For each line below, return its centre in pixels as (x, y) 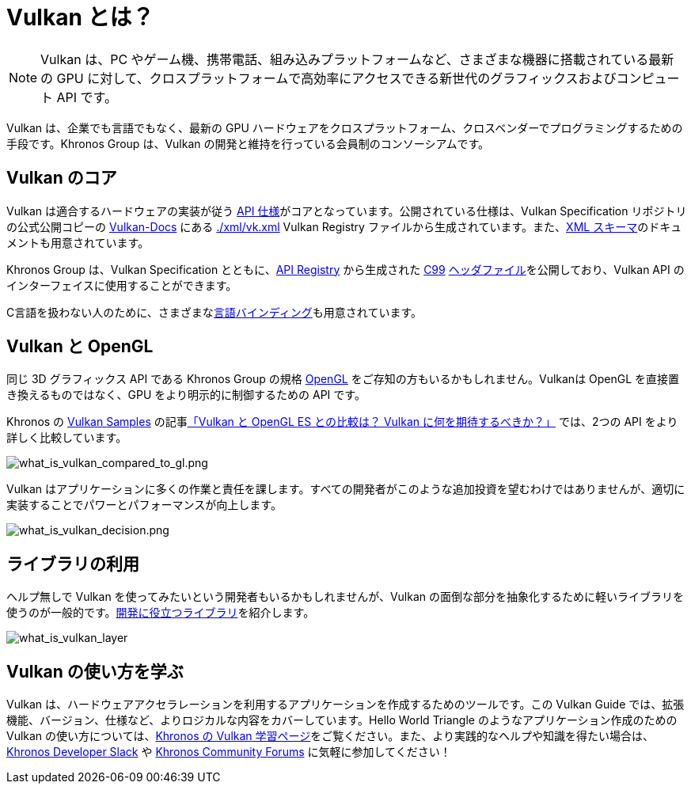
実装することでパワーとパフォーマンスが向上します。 (144, 505)
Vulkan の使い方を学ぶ (95, 671)
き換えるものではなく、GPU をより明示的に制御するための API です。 (186, 395)
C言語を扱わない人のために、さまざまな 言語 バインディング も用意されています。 (215, 312)
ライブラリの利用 (73, 564)
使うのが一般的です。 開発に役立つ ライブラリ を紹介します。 (161, 613)
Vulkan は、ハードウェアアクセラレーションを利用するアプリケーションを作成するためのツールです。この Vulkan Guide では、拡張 (345, 705)
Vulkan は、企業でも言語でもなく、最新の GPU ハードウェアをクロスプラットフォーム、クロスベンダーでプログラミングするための (345, 127)
